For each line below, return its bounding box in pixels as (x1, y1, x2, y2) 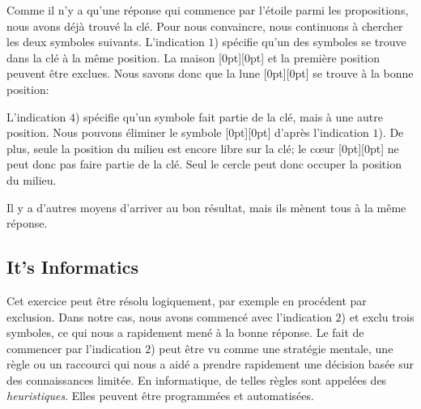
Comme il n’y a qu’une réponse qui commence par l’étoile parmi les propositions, (6, 2, 409, 18)
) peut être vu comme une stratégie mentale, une (151, 339, 393, 356)
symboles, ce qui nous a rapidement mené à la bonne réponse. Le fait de (6, 324, 364, 341)
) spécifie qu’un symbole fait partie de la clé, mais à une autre (75, 108, 383, 125)
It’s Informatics (6, 254, 139, 279)
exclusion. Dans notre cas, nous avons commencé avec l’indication (6, 308, 332, 325)
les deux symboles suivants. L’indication (6, 33, 205, 50)
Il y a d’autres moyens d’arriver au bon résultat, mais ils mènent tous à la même (6, 198, 406, 215)
